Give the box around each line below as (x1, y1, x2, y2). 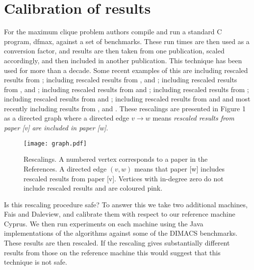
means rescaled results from (152, 113, 234, 123)
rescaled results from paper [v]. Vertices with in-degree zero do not (24, 173, 224, 183)
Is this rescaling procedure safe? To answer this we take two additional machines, (4, 199, 248, 209)
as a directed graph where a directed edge (4, 113, 129, 123)
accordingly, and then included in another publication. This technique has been (4, 55, 242, 65)
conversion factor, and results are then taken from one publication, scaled (4, 46, 225, 56)
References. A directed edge (24, 163, 107, 173)
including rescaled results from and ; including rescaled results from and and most (4, 94, 251, 104)
